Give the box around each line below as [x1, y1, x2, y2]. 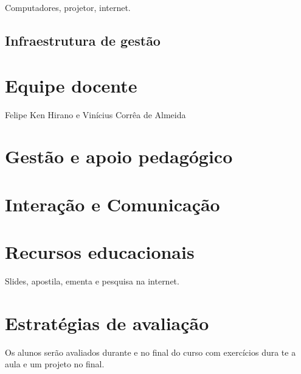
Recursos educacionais [5, 239, 195, 264]
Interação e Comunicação [5, 191, 220, 216]
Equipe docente [5, 72, 137, 97]
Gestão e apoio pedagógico [5, 144, 233, 169]
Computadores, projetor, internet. [5, 1, 131, 13]
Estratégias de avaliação [5, 310, 209, 335]
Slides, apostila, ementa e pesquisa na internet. [5, 274, 179, 287]
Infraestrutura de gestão [5, 30, 161, 49]
